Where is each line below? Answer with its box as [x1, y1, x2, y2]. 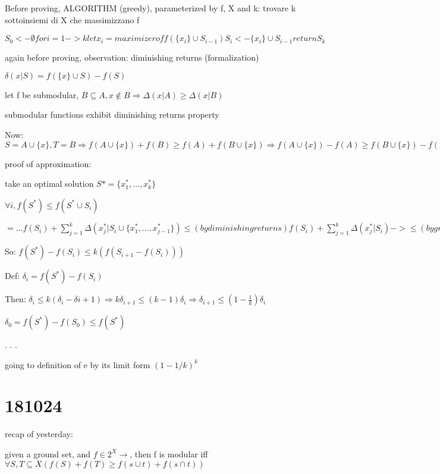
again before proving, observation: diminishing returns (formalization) [5, 51, 259, 64]
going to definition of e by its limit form [5, 358, 150, 371]
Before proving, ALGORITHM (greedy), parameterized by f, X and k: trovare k [5, 2, 296, 14]
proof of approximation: [5, 157, 92, 169]
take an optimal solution [5, 177, 94, 190]
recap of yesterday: [5, 428, 73, 440]
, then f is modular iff [130, 447, 208, 460]
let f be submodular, [5, 88, 79, 101]
